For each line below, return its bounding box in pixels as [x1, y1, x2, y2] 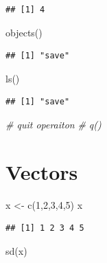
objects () [5, 25, 43, 39]
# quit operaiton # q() [5, 117, 102, 131]
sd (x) [5, 243, 27, 258]
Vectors [5, 157, 78, 185]
